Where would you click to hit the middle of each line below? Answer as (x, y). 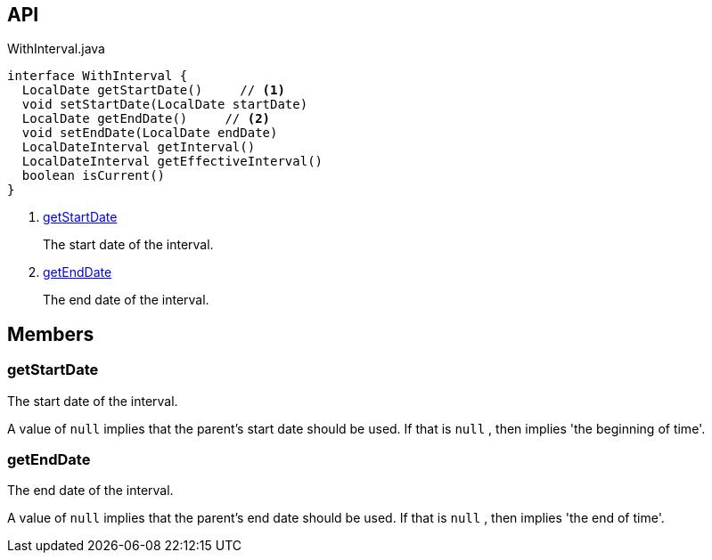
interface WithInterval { (98, 76)
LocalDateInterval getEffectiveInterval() (172, 162)
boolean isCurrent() (94, 176)
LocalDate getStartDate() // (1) (153, 90)
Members (51, 334)
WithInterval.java (56, 49)
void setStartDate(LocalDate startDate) (165, 105)
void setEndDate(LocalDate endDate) (150, 133)
